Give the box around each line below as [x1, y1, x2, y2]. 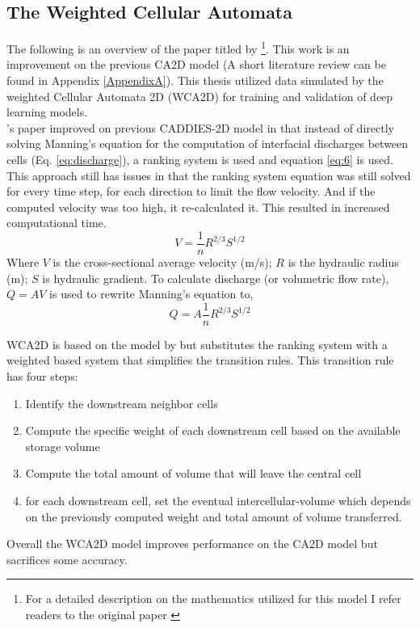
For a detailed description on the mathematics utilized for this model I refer [25, 590, 401, 607]
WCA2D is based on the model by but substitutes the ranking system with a [6, 335, 388, 352]
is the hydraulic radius [288, 254, 399, 271]
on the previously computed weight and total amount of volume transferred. [25, 508, 402, 525]
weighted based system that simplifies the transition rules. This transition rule [6, 352, 394, 369]
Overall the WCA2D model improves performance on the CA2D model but [6, 535, 378, 552]
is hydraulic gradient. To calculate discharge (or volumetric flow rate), [42, 269, 389, 286]
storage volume [25, 437, 100, 454]
